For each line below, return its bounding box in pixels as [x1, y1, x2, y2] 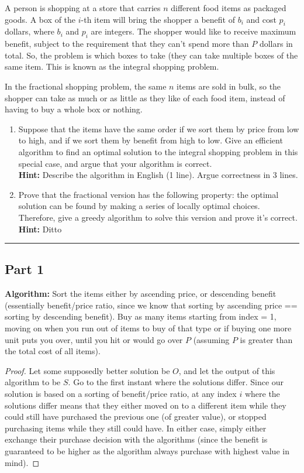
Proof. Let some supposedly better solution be [5, 364, 170, 376]
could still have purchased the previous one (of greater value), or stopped [5, 410, 267, 423]
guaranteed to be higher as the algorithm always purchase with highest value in [5, 445, 289, 457]
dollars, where [5, 25, 54, 37]
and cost [246, 13, 277, 25]
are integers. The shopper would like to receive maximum [91, 25, 296, 37]
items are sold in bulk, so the [177, 80, 281, 92]
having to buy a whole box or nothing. [5, 103, 143, 115]
